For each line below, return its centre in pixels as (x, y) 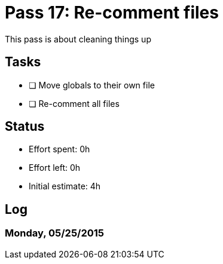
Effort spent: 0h (59, 149)
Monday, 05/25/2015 (54, 233)
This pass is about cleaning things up (78, 39)
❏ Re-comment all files (74, 103)
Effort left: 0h (55, 168)
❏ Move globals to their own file (92, 85)
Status (25, 127)
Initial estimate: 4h (65, 186)
